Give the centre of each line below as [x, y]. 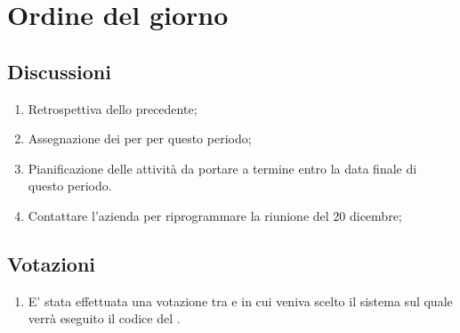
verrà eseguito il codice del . [104, 318]
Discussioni [59, 71]
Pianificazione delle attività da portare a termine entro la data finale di [222, 168]
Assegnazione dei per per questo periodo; [140, 138]
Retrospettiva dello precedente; [113, 108]
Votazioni [52, 263]
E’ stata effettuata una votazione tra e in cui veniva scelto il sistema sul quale [240, 301]
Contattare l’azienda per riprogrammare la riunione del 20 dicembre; [215, 215]
